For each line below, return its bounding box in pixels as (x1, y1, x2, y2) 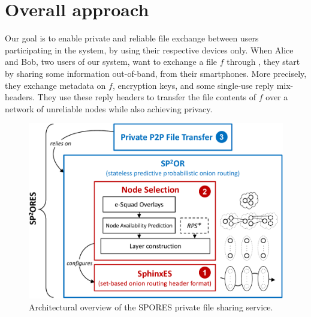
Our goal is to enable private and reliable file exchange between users (5, 32, 259, 44)
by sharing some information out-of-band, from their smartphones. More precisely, (5, 67, 307, 79)
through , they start (227, 55, 300, 68)
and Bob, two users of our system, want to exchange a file (5, 55, 218, 68)
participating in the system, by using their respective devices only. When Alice (5, 43, 294, 56)
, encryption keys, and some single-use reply (112, 79, 274, 91)
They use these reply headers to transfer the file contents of (37, 91, 256, 103)
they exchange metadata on (5, 79, 106, 91)
